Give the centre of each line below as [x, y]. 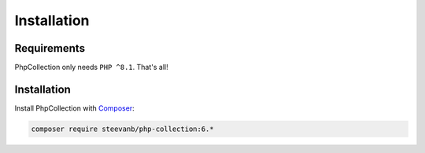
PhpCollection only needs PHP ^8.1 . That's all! [91, 67]
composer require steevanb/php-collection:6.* [122, 129]
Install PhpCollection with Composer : [74, 108]
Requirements [50, 48]
